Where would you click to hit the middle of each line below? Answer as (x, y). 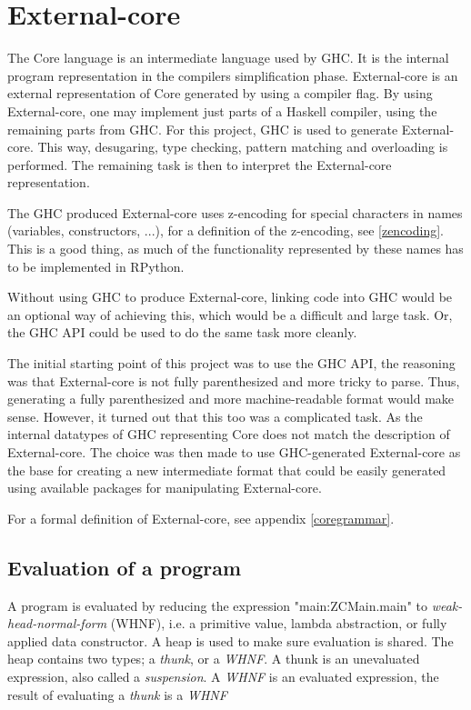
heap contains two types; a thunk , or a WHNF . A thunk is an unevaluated (214, 659)
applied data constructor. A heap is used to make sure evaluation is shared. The (230, 640)
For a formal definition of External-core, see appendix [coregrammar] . (201, 518)
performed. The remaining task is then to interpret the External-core (200, 164)
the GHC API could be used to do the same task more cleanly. (182, 332)
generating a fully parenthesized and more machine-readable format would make (231, 399)
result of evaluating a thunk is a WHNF (117, 694)
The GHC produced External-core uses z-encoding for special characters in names (235, 212)
